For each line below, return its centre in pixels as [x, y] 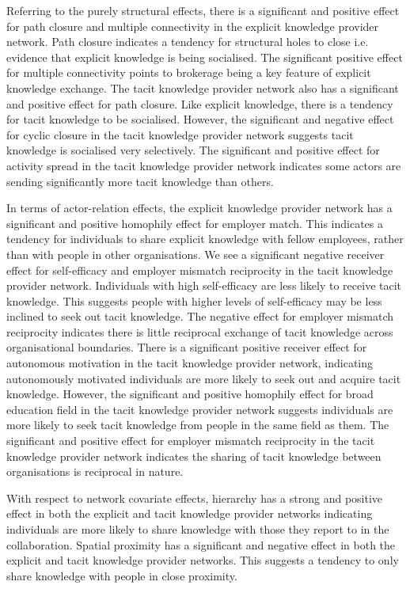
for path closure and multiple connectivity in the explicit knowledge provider [193, 26]
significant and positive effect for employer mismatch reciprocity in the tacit [191, 441]
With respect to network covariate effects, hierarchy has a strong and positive [195, 498]
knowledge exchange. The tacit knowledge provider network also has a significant [203, 87]
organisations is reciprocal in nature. [95, 471]
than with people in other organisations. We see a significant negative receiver [196, 254]
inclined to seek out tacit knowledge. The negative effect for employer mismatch [200, 316]
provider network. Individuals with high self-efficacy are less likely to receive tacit [204, 285]
